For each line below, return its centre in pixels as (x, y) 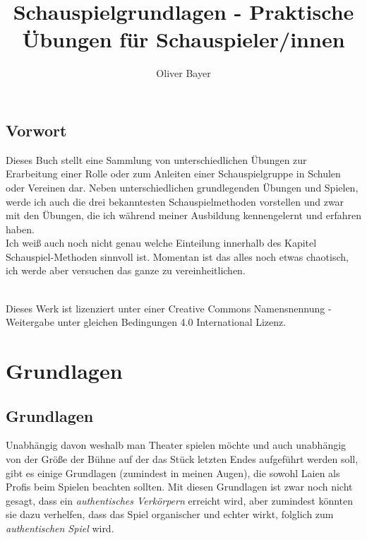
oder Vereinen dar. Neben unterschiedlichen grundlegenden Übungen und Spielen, (182, 187)
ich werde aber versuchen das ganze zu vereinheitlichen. (126, 270)
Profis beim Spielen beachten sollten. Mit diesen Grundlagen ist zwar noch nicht (179, 487)
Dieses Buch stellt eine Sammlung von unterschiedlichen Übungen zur (156, 159)
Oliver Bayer (183, 73)
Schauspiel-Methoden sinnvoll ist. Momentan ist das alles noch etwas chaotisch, (177, 256)
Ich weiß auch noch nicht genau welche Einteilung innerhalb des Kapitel (161, 243)
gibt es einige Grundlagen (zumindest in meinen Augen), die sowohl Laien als (173, 472)
